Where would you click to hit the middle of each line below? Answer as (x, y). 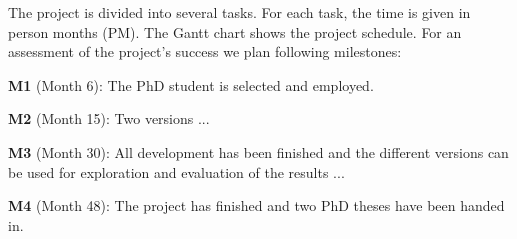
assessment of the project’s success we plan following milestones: (205, 51)
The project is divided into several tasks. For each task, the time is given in (239, 12)
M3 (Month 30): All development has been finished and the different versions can (258, 151)
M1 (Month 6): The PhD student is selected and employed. (191, 84)
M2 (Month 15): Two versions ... (109, 118)
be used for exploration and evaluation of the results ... (176, 171)
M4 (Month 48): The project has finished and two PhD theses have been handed (256, 205)
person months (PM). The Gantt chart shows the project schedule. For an (235, 31)
